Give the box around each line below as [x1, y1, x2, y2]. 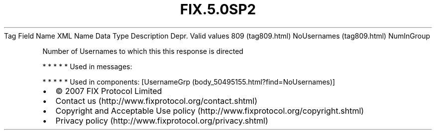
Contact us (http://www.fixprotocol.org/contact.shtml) [55, 95, 258, 106]
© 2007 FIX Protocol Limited [55, 86, 162, 96]
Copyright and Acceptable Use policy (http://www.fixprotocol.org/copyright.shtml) [55, 105, 364, 116]
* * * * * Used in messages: [42, 62, 132, 71]
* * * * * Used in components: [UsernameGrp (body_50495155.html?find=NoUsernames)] [42, 77, 335, 86]
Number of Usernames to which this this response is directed [42, 46, 243, 55]
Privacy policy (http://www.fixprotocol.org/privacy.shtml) [55, 115, 268, 126]
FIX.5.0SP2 [180, 1, 256, 18]
